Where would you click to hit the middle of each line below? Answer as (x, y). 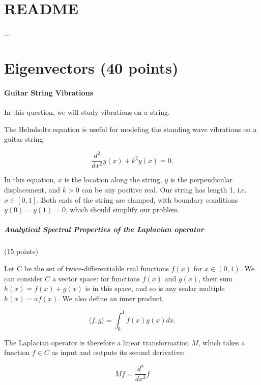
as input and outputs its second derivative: (118, 352)
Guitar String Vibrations (49, 92)
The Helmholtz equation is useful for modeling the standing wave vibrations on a (130, 129)
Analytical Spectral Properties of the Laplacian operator (104, 229)
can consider (23, 278)
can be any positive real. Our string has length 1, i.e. (164, 190)
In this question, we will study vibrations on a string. (87, 112)
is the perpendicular (201, 180)
